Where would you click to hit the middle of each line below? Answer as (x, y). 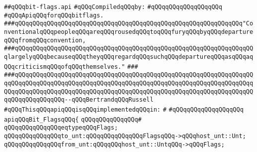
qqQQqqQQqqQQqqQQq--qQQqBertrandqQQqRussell (79, 100)
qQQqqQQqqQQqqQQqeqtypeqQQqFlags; (61, 128)
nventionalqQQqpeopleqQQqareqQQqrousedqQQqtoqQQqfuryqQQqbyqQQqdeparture (129, 32)
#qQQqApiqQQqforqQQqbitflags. (54, 15)
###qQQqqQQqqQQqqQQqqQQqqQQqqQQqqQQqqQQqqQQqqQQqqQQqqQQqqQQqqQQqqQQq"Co (129, 24)
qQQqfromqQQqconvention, (45, 40)
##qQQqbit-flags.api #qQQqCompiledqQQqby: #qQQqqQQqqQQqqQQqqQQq (113, 7)
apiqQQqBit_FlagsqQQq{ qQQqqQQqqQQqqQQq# (73, 119)
